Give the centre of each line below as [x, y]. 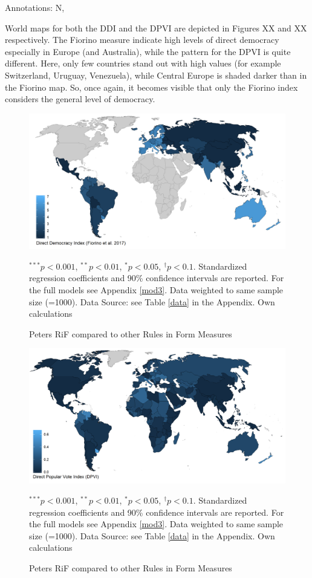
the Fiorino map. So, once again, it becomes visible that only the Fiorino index [151, 87]
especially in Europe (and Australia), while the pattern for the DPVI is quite [148, 51]
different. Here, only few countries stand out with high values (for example [143, 63]
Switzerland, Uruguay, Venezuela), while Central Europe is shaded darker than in [156, 75]
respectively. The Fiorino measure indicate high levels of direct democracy [142, 40]
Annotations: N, [35, 7]
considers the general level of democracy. [80, 99]
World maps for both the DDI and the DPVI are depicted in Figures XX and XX [156, 28]
